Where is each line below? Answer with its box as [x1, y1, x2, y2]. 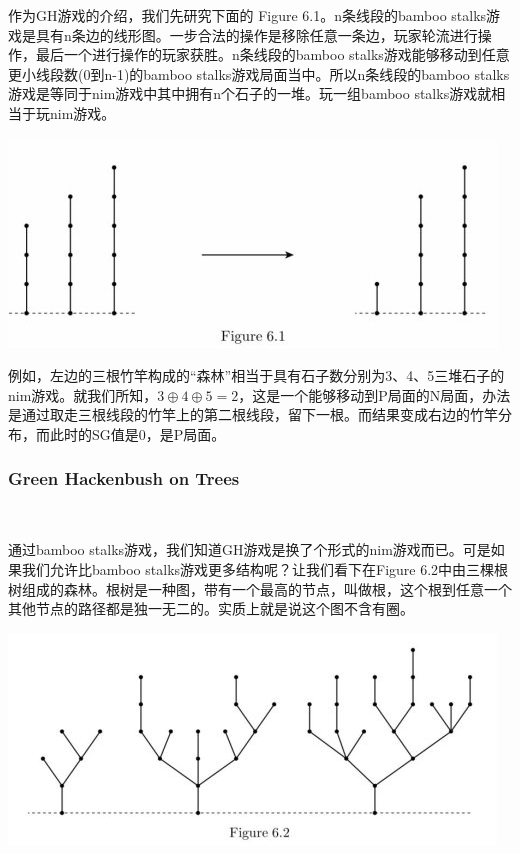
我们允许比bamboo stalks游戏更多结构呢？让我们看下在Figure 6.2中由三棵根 [21, 558, 509, 579]
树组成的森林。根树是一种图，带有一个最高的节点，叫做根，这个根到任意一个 [8, 578, 512, 599]
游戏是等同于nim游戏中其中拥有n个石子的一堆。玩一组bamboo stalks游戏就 [8, 83, 492, 104]
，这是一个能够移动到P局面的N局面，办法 [238, 384, 511, 405]
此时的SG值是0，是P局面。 [49, 423, 226, 444]
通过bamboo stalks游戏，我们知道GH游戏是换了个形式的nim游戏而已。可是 [8, 539, 491, 560]
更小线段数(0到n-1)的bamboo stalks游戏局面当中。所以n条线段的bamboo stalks [8, 63, 510, 84]
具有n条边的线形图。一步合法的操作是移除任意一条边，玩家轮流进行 [35, 24, 478, 45]
